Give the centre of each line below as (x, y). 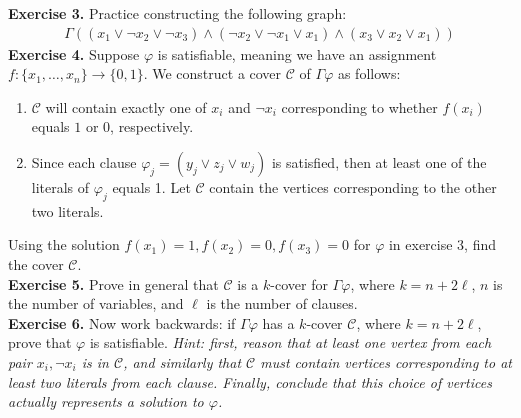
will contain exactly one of (126, 106)
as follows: (369, 73)
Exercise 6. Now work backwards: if (122, 322)
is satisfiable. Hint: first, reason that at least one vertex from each (290, 342)
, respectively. (152, 126)
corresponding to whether (359, 106)
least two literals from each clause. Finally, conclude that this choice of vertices (250, 381)
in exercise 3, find (442, 244)
